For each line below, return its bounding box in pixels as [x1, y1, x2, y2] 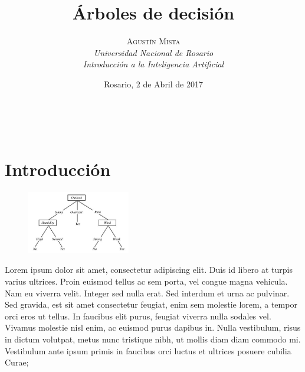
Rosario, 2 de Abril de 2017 [104, 77, 203, 90]
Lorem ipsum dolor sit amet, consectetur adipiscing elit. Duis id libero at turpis [5, 263, 293, 276]
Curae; [5, 356, 29, 368]
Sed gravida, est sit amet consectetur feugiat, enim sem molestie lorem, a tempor [5, 298, 297, 311]
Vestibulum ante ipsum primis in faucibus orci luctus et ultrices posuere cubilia [5, 344, 291, 357]
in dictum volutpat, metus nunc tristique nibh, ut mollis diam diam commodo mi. [5, 332, 301, 345]
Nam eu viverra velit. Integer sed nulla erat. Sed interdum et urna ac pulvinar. [5, 286, 290, 299]
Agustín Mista [126, 35, 181, 47]
